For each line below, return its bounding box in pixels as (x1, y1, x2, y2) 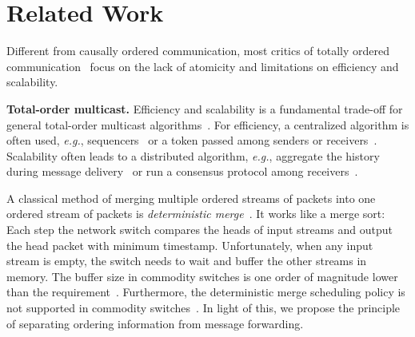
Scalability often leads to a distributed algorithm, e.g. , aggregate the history (6, 147, 380, 164)
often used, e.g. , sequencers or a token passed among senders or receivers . (6, 132, 377, 149)
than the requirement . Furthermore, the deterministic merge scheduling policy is (6, 283, 405, 300)
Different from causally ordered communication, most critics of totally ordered (6, 42, 390, 59)
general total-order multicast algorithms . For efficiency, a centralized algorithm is (6, 116, 409, 133)
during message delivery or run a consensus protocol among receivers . (6, 163, 358, 180)
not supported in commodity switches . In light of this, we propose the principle (6, 299, 401, 316)
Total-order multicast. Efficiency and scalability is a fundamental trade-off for (6, 100, 403, 117)
